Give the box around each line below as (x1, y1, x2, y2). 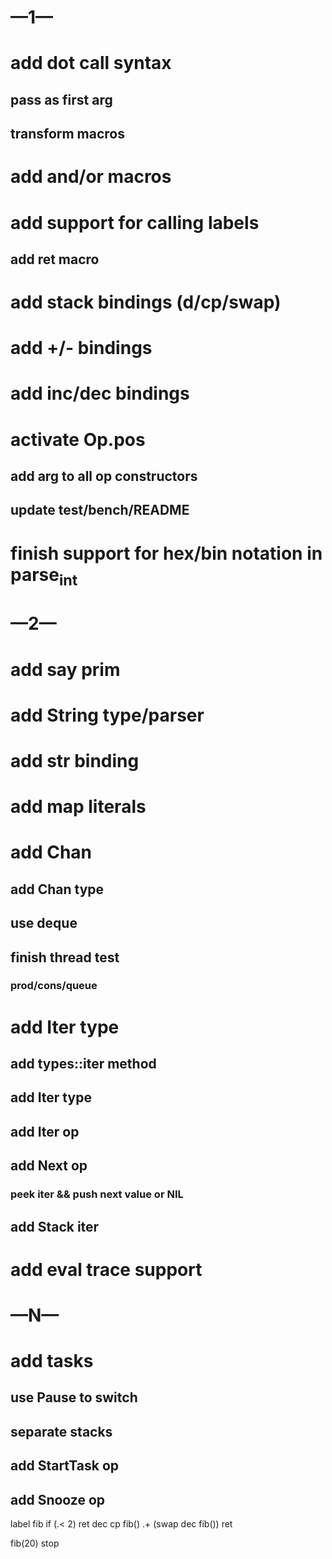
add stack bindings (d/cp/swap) (10, 291, 282, 314)
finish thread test (10, 949, 120, 966)
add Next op (10, 1157, 88, 1175)
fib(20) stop (10, 1537, 60, 1550)
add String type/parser (10, 704, 205, 726)
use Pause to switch (10, 1389, 138, 1406)
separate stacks (10, 1423, 113, 1440)
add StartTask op (10, 1457, 120, 1475)
